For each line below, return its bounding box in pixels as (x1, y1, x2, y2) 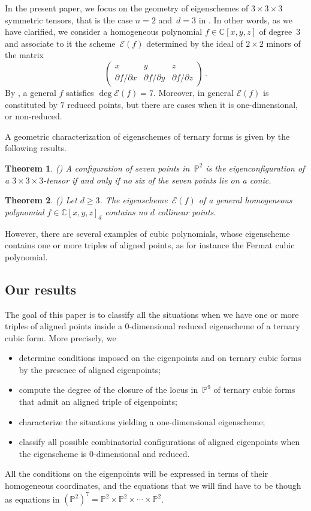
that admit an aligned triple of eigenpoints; (19, 395, 178, 408)
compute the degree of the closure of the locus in (19, 383, 198, 396)
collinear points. (158, 205, 216, 218)
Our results (5, 279, 77, 298)
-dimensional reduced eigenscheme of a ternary (129, 320, 300, 332)
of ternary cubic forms (213, 383, 295, 396)
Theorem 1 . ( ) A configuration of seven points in (5, 161, 190, 174)
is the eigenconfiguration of (206, 161, 305, 174)
